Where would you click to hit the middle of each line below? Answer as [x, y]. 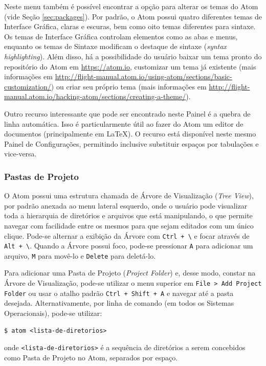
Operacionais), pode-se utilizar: [53, 313]
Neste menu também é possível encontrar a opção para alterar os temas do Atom [131, 6]
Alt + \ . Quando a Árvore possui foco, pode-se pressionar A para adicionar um [129, 246]
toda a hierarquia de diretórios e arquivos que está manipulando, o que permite [128, 215]
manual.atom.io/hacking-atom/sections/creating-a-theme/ [95, 96]
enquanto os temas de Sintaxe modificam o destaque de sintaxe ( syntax [115, 46]
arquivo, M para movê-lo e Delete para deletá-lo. [80, 255]
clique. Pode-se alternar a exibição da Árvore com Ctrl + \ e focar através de [127, 235]
